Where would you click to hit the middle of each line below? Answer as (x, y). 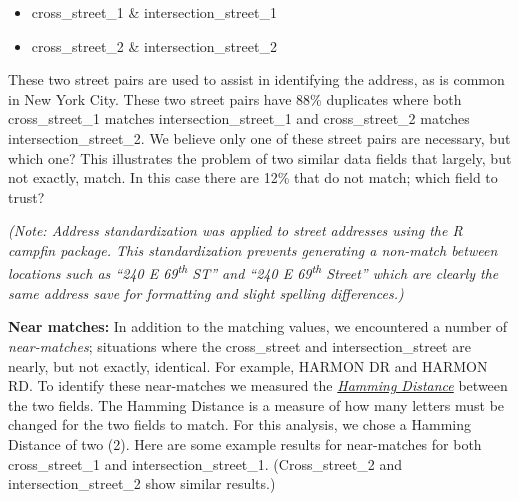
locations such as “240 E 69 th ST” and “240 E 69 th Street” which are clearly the (253, 272)
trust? (26, 196)
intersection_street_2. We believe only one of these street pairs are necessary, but (259, 137)
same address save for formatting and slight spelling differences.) (206, 292)
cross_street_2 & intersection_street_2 (154, 45)
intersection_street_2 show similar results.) (142, 483)
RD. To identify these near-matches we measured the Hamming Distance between (258, 385)
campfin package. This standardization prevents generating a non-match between (253, 249)
